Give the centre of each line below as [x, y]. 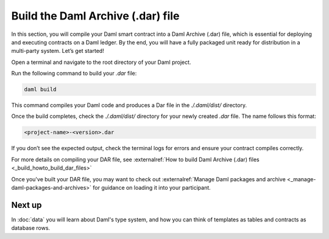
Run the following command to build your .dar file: [74, 74]
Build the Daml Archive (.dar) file [95, 16]
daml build [40, 89]
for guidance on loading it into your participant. [152, 188]
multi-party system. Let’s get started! [58, 51]
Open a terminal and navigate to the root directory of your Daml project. [101, 62]
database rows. [31, 228]
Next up [27, 205]
